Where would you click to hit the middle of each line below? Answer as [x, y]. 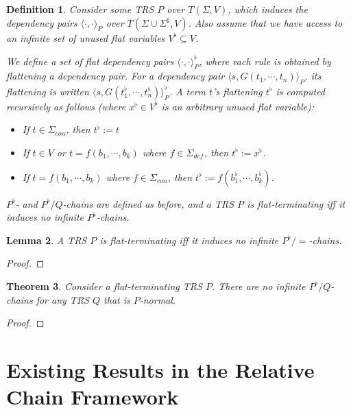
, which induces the [268, 9]
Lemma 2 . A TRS [47, 240]
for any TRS [62, 299]
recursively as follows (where [66, 106]
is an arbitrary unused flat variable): [238, 106]
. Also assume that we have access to [265, 22]
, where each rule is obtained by [265, 61]
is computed [301, 91]
